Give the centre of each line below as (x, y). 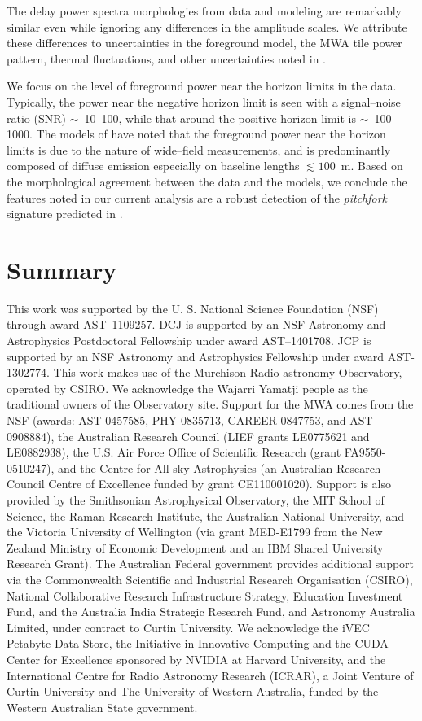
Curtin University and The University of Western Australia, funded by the (193, 691)
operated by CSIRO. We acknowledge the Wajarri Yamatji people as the (187, 388)
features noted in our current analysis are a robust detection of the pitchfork (197, 197)
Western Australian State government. (102, 707)
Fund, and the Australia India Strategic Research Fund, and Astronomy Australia (211, 612)
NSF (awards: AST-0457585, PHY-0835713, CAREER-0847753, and (176, 420)
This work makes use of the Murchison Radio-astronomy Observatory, (228, 372)
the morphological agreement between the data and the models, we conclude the (207, 181)
